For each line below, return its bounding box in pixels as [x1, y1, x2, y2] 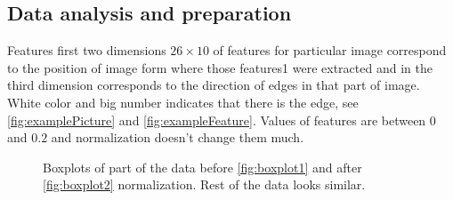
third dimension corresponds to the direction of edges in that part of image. [7, 76, 420, 94]
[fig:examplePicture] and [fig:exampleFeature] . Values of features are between [7, 110, 426, 129]
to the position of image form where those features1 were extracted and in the [7, 58, 433, 76]
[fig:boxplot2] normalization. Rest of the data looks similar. [43, 175, 366, 194]
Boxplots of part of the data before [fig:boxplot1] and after [43, 157, 362, 176]
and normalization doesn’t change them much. [51, 128, 304, 147]
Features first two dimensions [7, 41, 166, 60]
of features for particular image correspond [213, 41, 447, 60]
